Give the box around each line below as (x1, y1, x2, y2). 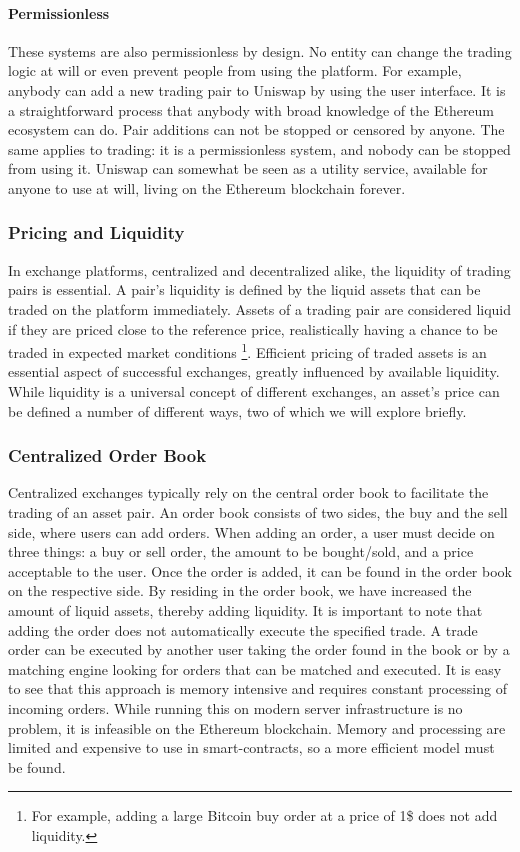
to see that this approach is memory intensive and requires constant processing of (8, 678, 507, 699)
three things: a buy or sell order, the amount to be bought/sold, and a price (8, 541, 474, 562)
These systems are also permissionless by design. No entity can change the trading (8, 40, 512, 61)
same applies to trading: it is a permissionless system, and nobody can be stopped (8, 138, 511, 159)
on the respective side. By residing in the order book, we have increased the (8, 580, 472, 601)
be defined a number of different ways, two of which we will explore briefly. (8, 400, 467, 421)
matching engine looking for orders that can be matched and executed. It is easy (8, 658, 502, 679)
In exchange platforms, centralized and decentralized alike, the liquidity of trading (8, 259, 511, 280)
